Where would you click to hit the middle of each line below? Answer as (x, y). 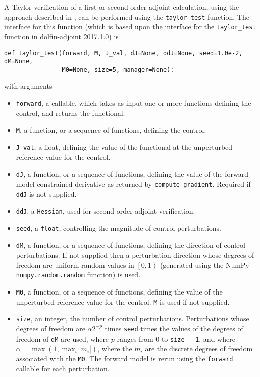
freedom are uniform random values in (75, 264)
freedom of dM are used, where (62, 338)
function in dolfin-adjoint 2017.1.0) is (61, 36)
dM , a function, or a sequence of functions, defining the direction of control (131, 245)
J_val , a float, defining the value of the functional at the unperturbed (124, 146)
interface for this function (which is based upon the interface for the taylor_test (130, 27)
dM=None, (19, 61)
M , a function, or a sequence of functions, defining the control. (111, 130)
